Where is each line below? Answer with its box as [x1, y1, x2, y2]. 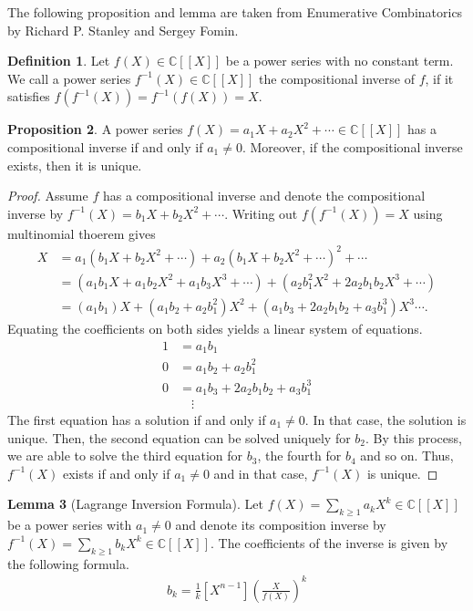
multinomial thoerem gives [7, 223, 156, 243]
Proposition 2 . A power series [7, 119, 183, 139]
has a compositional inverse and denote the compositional [102, 186, 426, 205]
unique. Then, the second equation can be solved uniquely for [7, 428, 351, 447]
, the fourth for [257, 446, 342, 465]
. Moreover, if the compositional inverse [242, 137, 463, 156]
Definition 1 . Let [7, 51, 110, 70]
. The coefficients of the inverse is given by [211, 533, 448, 552]
